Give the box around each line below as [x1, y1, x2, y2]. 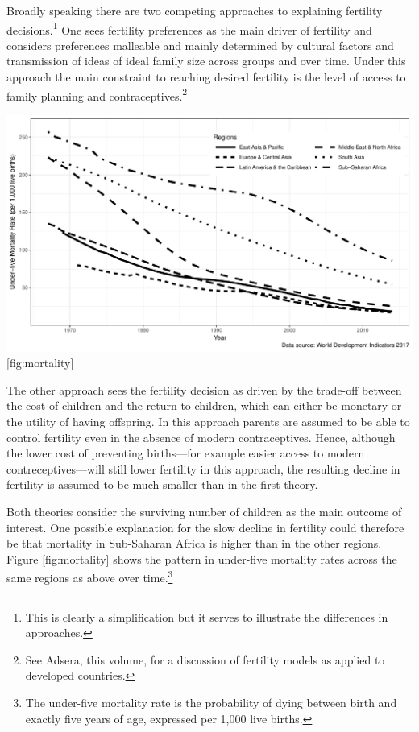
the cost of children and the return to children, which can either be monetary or [6, 397, 402, 414]
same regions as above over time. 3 [6, 567, 173, 586]
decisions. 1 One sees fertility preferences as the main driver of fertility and [6, 19, 372, 38]
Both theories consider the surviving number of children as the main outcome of [6, 503, 402, 520]
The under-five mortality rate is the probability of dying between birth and [25, 694, 397, 711]
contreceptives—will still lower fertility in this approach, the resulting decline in [6, 460, 400, 477]
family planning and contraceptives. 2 [6, 85, 188, 104]
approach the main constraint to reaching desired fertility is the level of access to [6, 68, 406, 85]
